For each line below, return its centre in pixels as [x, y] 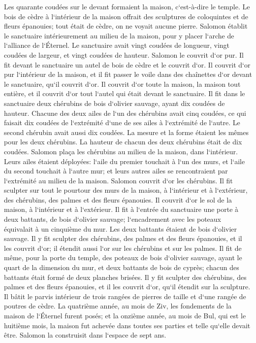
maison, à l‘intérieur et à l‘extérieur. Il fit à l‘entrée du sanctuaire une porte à [121, 209]
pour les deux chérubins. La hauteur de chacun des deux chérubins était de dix [123, 142]
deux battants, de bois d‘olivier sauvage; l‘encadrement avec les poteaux [112, 219]
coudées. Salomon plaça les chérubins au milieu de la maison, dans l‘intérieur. [121, 151]
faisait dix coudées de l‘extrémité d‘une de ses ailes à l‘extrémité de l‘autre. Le [122, 122]
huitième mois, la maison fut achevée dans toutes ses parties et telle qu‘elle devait [127, 325]
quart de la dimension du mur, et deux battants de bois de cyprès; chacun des [122, 267]
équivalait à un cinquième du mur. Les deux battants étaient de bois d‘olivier [121, 228]
